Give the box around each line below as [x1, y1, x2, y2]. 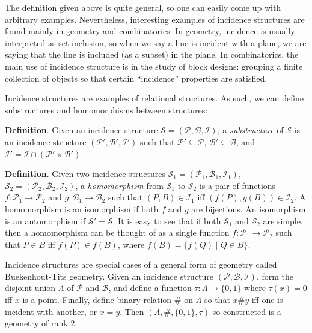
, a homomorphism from [75, 179, 164, 191]
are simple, [263, 214, 303, 227]
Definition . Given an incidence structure [5, 124, 158, 136]
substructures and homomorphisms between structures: [5, 103, 208, 116]
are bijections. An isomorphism [191, 202, 306, 215]
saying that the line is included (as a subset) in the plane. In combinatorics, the [5, 48, 299, 61]
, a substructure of [217, 124, 284, 136]
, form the [256, 269, 294, 282]
